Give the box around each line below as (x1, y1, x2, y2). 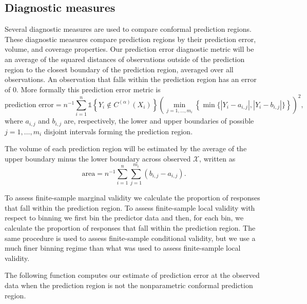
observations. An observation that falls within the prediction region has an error (5, 74, 257, 85)
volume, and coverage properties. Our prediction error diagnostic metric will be (5, 44, 254, 54)
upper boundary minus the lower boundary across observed (5, 153, 191, 164)
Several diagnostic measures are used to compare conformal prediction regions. (5, 24, 252, 34)
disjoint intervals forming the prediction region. (44, 126, 193, 136)
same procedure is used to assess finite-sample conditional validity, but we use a (5, 232, 256, 243)
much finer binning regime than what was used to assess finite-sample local (5, 242, 241, 253)
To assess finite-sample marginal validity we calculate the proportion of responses (5, 192, 260, 203)
